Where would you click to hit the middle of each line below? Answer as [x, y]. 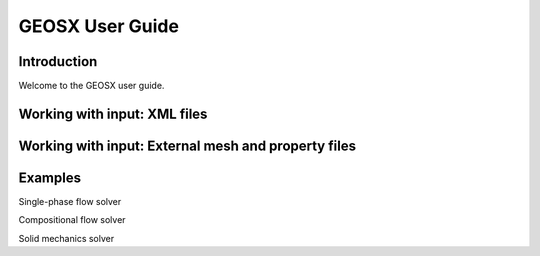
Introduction [58, 61]
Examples [50, 177]
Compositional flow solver [72, 220]
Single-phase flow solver [70, 201]
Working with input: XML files [113, 113]
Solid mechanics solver [66, 238]
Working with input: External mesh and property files [187, 145]
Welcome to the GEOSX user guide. [91, 86]
